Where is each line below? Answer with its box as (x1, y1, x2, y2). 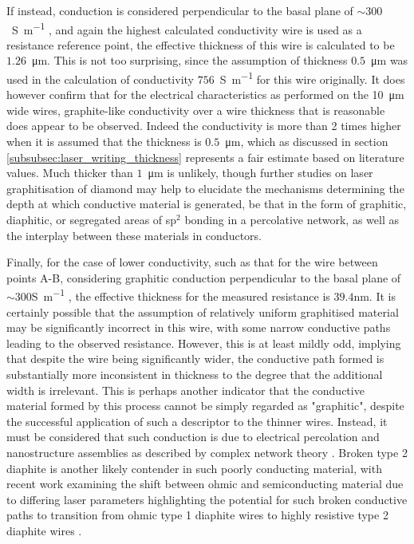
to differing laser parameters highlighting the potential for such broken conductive (6, 491, 408, 507)
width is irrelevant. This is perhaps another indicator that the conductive (6, 381, 365, 398)
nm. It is (353, 288, 396, 305)
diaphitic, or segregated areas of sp (6, 211, 177, 228)
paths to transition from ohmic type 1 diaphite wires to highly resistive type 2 (6, 507, 388, 523)
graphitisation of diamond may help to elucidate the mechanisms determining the (6, 179, 404, 196)
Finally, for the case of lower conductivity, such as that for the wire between (6, 254, 378, 270)
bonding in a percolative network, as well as (184, 211, 399, 228)
